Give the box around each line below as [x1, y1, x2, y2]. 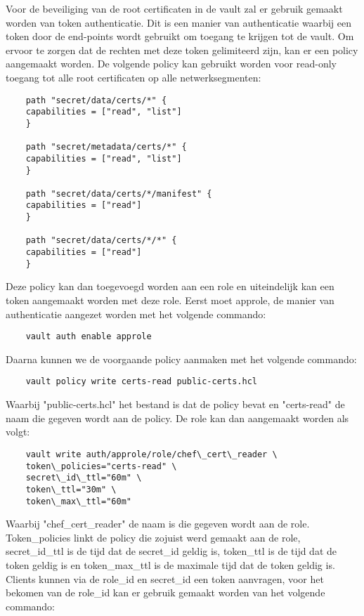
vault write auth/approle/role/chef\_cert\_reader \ [25, 449, 278, 459]
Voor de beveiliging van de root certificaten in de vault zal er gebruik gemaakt [6, 1, 343, 15]
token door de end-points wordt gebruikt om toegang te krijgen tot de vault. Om [6, 29, 354, 44]
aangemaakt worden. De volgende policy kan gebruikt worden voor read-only [6, 56, 337, 71]
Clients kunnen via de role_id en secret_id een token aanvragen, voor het [6, 571, 324, 586]
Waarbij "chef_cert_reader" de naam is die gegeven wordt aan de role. [6, 516, 310, 531]
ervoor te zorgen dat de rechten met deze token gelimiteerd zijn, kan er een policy [6, 42, 358, 57]
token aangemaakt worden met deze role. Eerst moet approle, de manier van [6, 293, 334, 307]
